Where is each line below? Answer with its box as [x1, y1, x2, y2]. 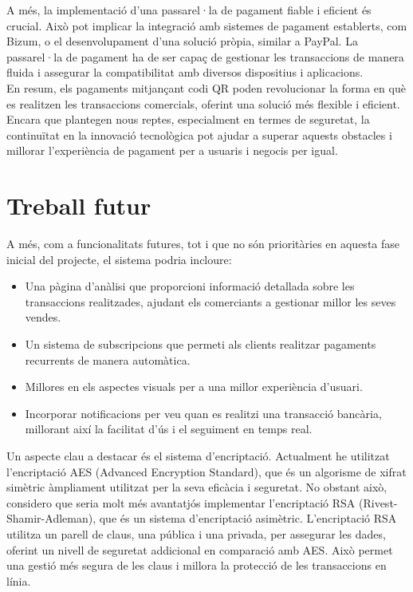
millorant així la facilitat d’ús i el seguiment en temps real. [25, 420, 313, 437]
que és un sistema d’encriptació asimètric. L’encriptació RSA [99, 510, 397, 527]
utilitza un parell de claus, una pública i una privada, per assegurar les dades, [6, 525, 386, 542]
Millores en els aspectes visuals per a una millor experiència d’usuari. [25, 378, 363, 395]
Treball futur [6, 189, 151, 222]
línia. [6, 572, 31, 589]
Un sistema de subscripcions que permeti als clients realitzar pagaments [25, 336, 376, 353]
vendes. [25, 309, 61, 326]
